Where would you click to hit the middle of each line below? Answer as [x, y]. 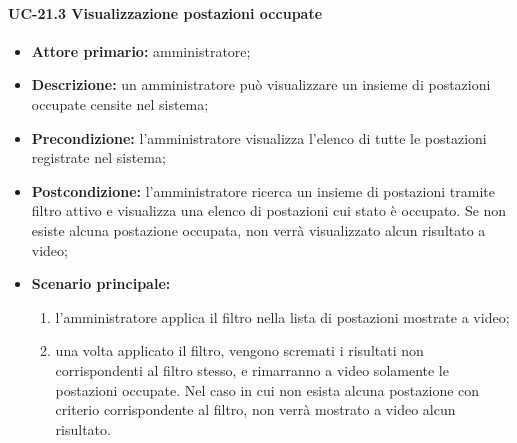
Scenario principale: [101, 283]
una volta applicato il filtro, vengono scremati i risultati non [239, 350]
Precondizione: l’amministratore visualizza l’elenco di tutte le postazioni [259, 137]
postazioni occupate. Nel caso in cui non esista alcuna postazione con [267, 389]
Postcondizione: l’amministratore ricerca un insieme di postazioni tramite [263, 190]
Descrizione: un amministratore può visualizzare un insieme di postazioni [261, 84]
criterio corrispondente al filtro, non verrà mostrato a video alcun [255, 409]
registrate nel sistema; [98, 157]
